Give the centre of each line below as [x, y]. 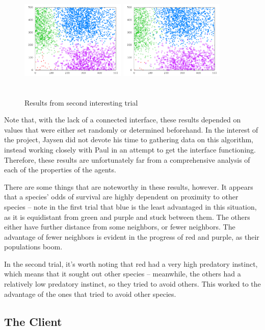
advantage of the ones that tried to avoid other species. [90, 294]
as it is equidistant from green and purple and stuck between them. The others [127, 217]
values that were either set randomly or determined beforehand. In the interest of [131, 129]
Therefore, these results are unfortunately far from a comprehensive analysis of [127, 159]
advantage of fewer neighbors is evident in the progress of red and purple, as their [132, 236]
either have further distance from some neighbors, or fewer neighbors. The [120, 227]
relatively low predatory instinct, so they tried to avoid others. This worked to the [132, 284]
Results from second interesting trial [81, 102]
